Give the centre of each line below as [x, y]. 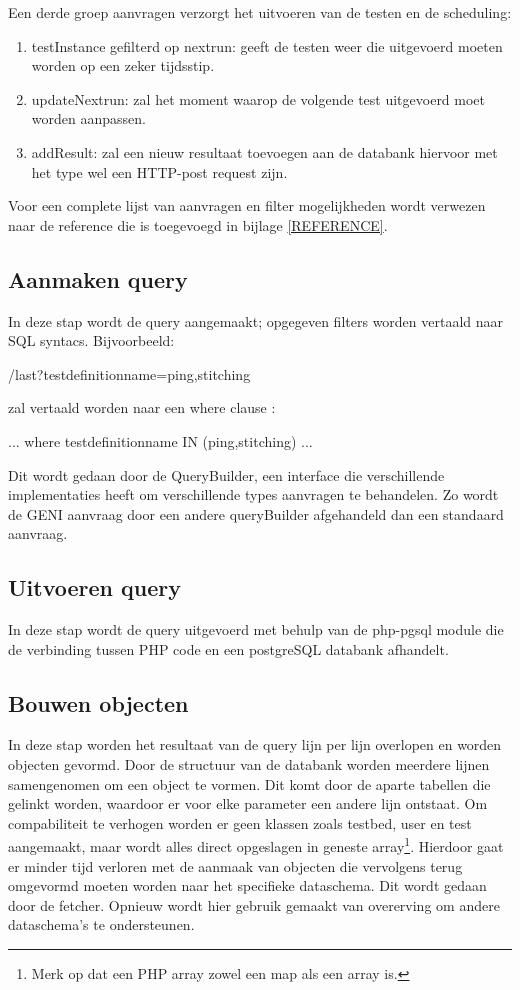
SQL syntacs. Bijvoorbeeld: [91, 340]
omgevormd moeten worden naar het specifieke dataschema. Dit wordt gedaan [247, 885]
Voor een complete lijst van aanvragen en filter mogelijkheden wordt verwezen [247, 205]
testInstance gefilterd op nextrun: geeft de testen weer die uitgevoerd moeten [267, 45]
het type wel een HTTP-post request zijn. [159, 171]
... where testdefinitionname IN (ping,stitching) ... [160, 440]
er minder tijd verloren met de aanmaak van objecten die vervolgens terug [235, 865]
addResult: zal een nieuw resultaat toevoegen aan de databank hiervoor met [264, 151]
